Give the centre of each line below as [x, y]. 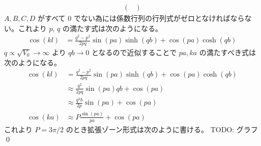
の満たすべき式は [227, 52]
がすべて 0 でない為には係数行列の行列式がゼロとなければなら [141, 18]
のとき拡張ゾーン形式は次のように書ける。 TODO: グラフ [162, 129]
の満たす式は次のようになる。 [112, 28]
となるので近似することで [134, 52]
